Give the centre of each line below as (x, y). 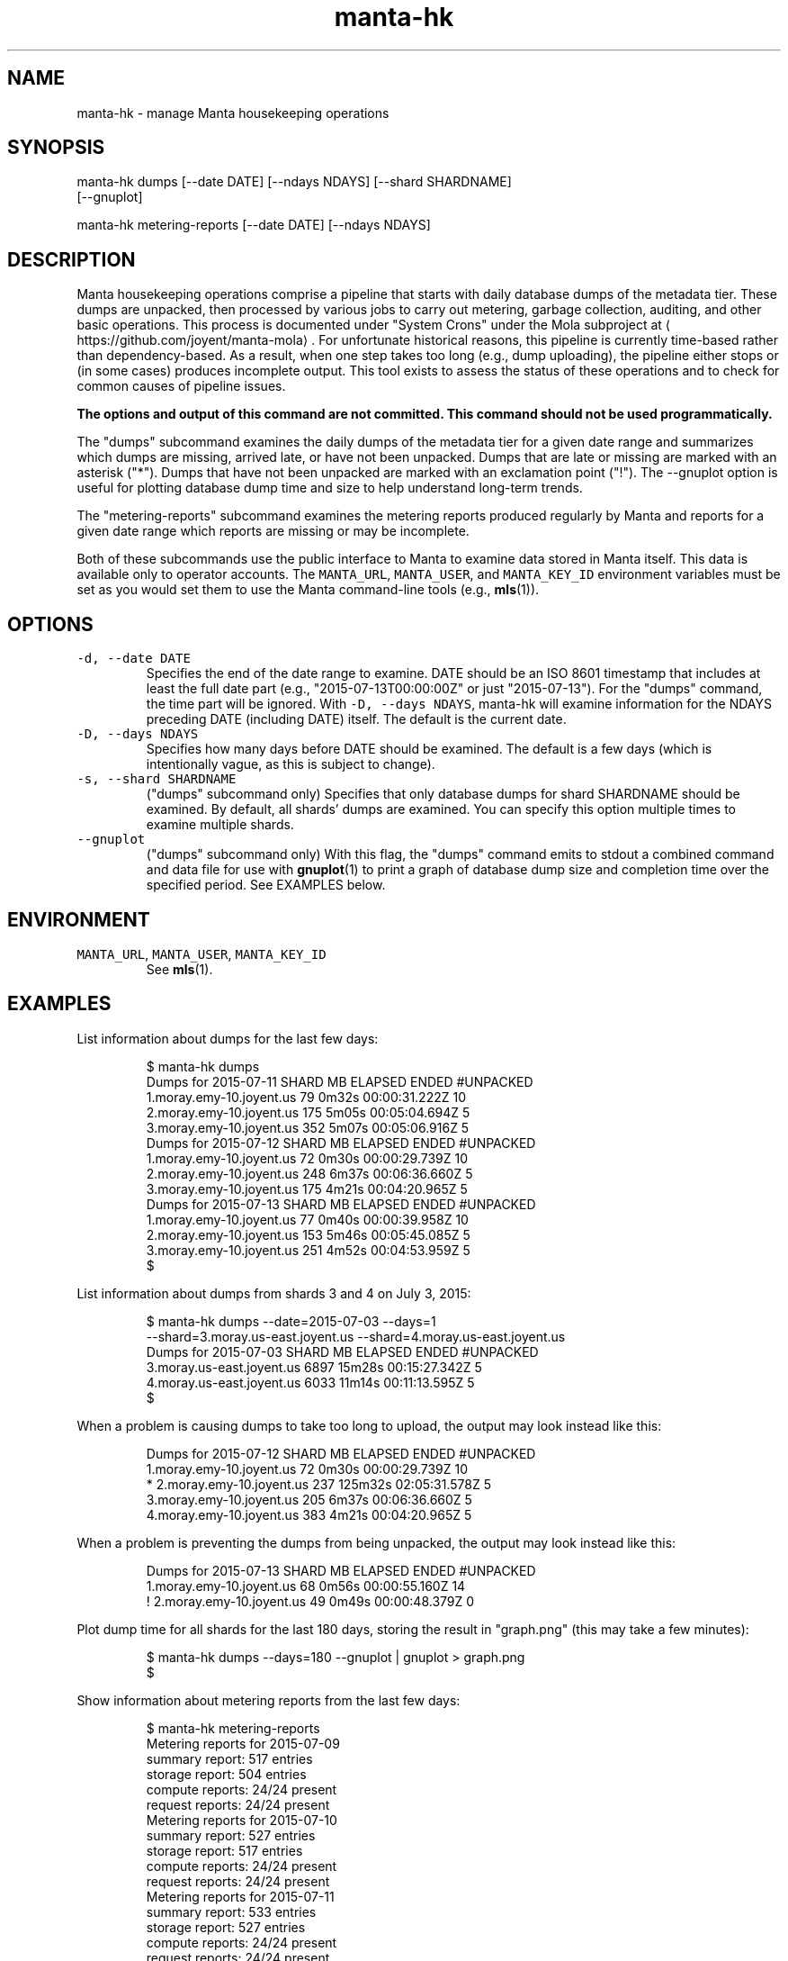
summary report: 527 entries (231, 1835)
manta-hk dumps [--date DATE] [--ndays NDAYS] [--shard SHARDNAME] (294, 182)
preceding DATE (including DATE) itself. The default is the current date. (356, 719)
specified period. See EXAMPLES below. (266, 885)
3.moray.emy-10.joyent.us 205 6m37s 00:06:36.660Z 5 (309, 1499)
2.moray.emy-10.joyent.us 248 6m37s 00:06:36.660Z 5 (309, 1173)
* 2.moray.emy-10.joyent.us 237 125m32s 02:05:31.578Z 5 (318, 1484)
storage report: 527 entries (226, 1927)
